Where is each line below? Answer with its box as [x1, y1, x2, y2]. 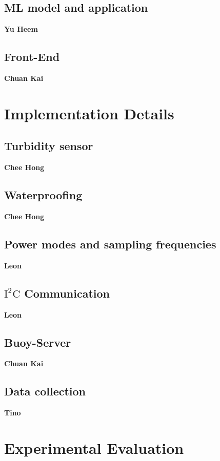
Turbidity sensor [4, 138, 93, 154]
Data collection [4, 383, 86, 399]
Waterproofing [4, 187, 83, 203]
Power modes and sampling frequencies [4, 236, 216, 252]
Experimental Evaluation [4, 437, 184, 458]
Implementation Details [4, 102, 174, 123]
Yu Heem [4, 24, 38, 34]
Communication [24, 285, 110, 301]
